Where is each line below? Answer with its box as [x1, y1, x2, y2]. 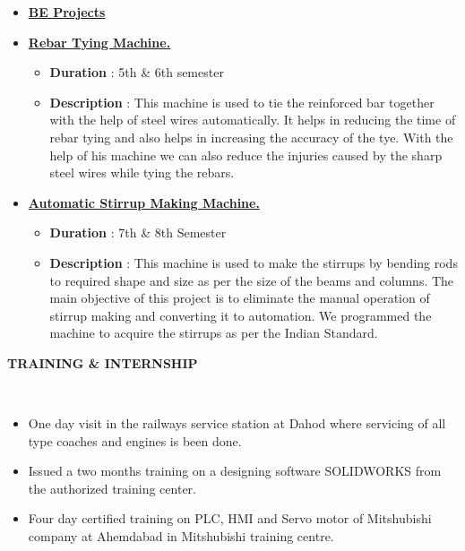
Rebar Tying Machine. [28, 32, 171, 51]
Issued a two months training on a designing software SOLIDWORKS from [28, 461, 442, 480]
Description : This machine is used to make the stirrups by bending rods [49, 253, 458, 271]
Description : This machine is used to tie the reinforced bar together [49, 92, 435, 111]
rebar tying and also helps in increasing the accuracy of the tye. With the [49, 127, 453, 146]
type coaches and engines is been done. [28, 431, 242, 450]
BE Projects [28, 3, 106, 21]
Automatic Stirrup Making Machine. [28, 193, 260, 211]
